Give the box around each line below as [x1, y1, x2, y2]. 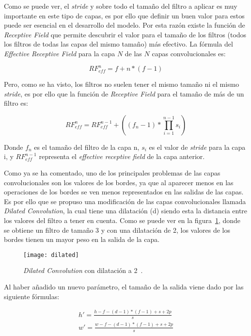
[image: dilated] [23, 251, 79, 258]
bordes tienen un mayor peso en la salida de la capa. [4, 234, 160, 244]
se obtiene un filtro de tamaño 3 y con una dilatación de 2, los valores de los [4, 224, 231, 235]
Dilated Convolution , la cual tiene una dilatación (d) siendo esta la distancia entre [4, 206, 248, 216]
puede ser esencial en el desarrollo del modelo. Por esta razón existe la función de [4, 20, 245, 30]
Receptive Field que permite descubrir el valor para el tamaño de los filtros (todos [4, 29, 247, 39]
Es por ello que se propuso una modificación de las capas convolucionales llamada [4, 196, 246, 206]
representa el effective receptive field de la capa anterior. [39, 151, 205, 161]
